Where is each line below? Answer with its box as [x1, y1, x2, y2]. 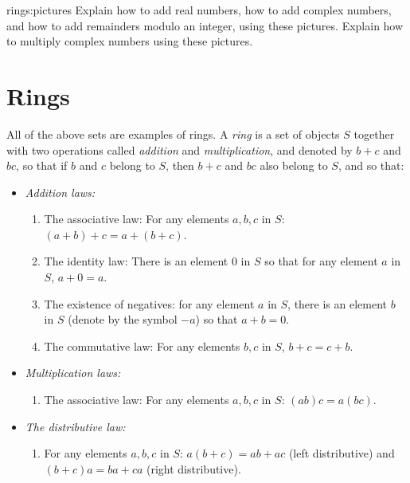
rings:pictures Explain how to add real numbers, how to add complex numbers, [6, 2, 392, 18]
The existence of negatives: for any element [44, 295, 255, 312]
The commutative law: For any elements [44, 337, 240, 354]
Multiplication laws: [25, 364, 121, 381]
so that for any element [264, 253, 378, 269]
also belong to [260, 157, 328, 174]
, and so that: [338, 157, 404, 174]
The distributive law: [25, 418, 126, 434]
